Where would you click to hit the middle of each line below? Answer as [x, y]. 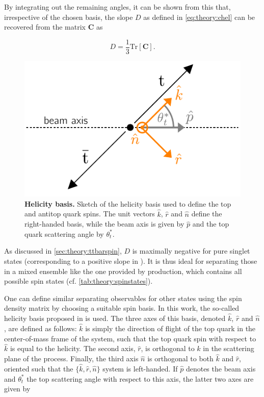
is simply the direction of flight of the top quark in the [170, 328]
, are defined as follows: [41, 328]
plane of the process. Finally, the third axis [71, 358]
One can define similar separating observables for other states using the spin [123, 298]
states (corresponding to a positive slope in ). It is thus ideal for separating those [131, 260]
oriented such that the [39, 368]
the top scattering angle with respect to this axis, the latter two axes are [140, 378]
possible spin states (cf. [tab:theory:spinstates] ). [78, 281]
